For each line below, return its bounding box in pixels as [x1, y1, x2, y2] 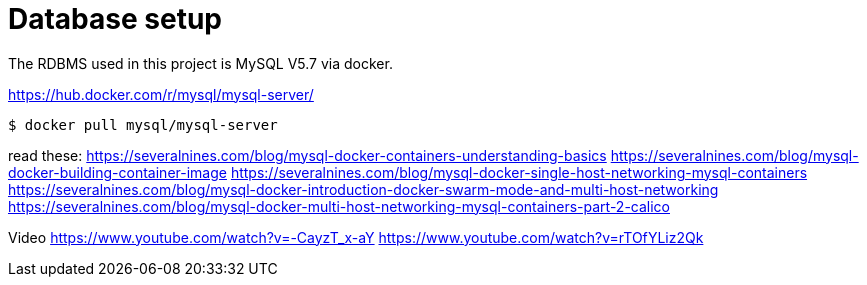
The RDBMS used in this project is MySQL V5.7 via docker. [8, 54, 393, 72]
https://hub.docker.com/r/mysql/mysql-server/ [8, 85, 314, 103]
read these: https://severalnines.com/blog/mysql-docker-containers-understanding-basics [8, 146, 607, 164]
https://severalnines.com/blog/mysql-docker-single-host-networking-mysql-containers [230, 163, 808, 181]
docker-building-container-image [8, 163, 227, 181]
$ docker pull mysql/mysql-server [8, 116, 278, 133]
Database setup [8, 2, 222, 36]
